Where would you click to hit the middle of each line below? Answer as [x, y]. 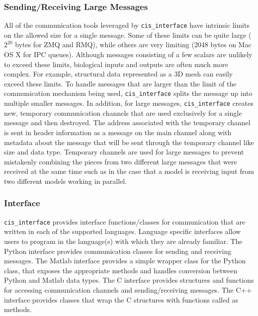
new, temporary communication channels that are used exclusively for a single [123, 113]
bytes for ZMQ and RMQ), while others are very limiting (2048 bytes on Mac [133, 44]
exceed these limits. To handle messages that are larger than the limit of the [120, 83]
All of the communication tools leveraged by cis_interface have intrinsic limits [127, 25]
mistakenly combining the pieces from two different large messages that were [121, 161]
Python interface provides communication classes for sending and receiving [118, 251]
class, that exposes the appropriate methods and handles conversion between [121, 270]
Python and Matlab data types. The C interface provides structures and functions [129, 280]
